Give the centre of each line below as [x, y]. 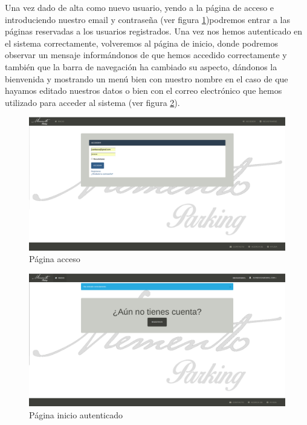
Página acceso [55, 259]
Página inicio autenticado [76, 414]
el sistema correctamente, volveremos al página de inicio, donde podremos [141, 43]
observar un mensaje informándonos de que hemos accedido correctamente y [146, 55]
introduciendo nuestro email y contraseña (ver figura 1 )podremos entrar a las [147, 19]
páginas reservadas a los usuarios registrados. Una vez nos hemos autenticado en [154, 31]
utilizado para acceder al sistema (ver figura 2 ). [92, 102]
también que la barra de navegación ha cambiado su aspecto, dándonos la [141, 66]
